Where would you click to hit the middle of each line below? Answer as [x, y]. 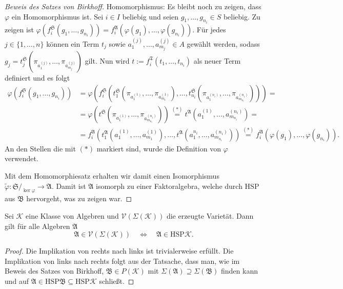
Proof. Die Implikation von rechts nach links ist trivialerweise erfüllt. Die [119, 251]
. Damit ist [69, 186]
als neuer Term [217, 60]
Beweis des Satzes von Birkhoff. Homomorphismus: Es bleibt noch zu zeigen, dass [133, 6]
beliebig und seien [150, 16]
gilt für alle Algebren [37, 226]
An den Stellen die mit [40, 148]
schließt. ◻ [117, 281]
